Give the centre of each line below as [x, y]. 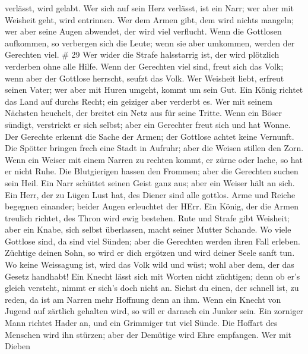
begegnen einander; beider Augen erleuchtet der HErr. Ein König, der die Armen [152, 206]
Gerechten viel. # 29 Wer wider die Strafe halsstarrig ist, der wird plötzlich [142, 54]
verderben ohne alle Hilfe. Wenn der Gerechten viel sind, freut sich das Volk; [144, 66]
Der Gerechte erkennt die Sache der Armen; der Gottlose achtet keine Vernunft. [150, 136]
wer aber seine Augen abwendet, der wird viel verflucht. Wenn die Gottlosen [143, 31]
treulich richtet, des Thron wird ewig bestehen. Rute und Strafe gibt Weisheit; [147, 217]
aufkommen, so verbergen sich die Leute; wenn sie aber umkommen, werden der [150, 43]
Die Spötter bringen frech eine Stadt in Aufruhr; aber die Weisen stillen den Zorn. [154, 148]
